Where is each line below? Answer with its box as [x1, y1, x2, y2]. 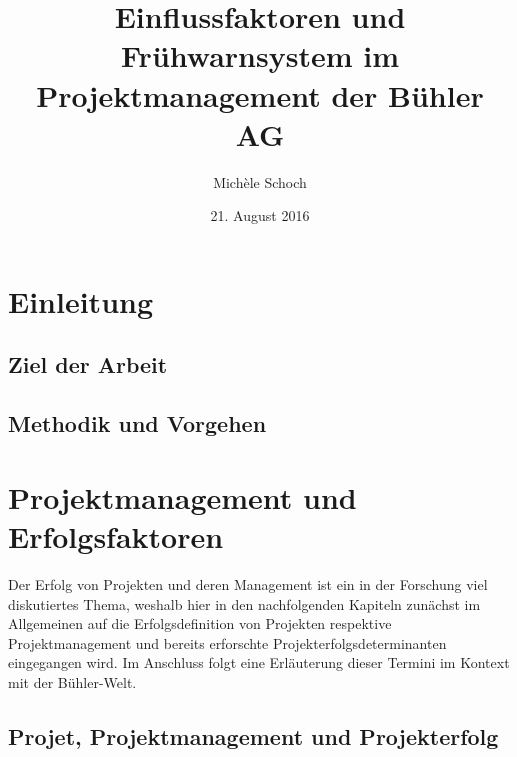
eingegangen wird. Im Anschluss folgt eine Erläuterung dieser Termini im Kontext [8, 652, 510, 673]
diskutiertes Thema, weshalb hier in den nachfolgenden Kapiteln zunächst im [8, 593, 481, 614]
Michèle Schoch [213, 171, 307, 192]
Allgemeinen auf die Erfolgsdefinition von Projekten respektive [8, 613, 392, 634]
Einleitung [8, 280, 154, 321]
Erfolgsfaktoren [8, 516, 224, 556]
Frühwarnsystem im [121, 35, 399, 76]
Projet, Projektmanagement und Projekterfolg [8, 720, 499, 751]
